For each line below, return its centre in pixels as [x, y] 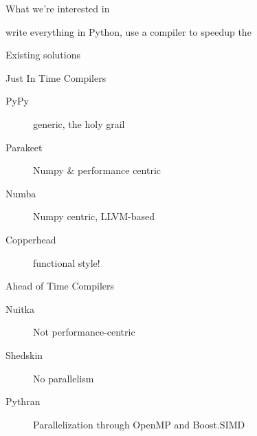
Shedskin [24, 355]
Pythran [23, 401]
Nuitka [20, 308]
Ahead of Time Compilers [60, 286]
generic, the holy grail [79, 123]
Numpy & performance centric [97, 170]
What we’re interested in [58, 8]
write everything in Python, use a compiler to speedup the [128, 31]
